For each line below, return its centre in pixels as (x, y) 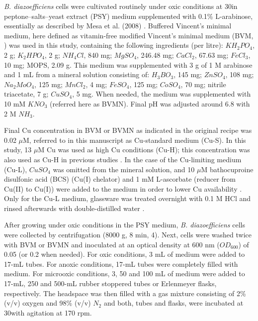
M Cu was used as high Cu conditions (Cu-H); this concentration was (144, 150)
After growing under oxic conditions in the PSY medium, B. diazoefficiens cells (125, 225)
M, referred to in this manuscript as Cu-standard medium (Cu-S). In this (134, 140)
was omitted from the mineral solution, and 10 (124, 169)
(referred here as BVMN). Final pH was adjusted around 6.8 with (150, 103)
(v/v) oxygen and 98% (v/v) (47, 303)
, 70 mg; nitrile (203, 84)
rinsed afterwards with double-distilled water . (74, 208)
